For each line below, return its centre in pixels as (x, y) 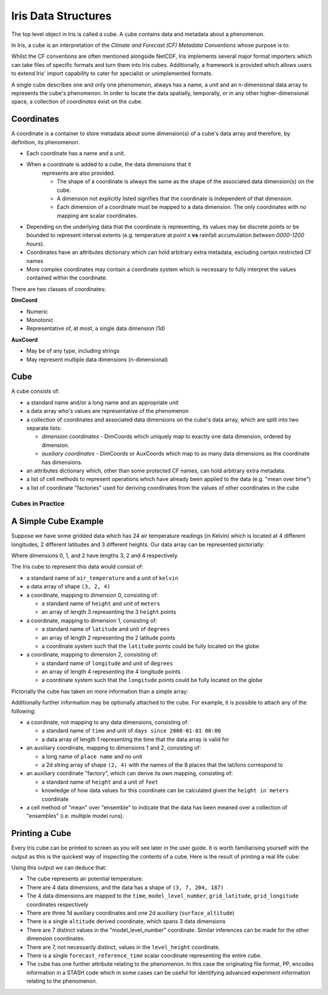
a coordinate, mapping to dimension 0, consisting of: (92, 595)
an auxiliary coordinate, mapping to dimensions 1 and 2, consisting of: (114, 748)
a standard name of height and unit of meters (101, 603)
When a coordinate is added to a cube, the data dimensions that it (109, 164)
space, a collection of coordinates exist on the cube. (77, 102)
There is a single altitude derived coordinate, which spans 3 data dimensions (126, 921)
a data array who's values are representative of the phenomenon (108, 411)
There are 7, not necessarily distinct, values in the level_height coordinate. (123, 947)
